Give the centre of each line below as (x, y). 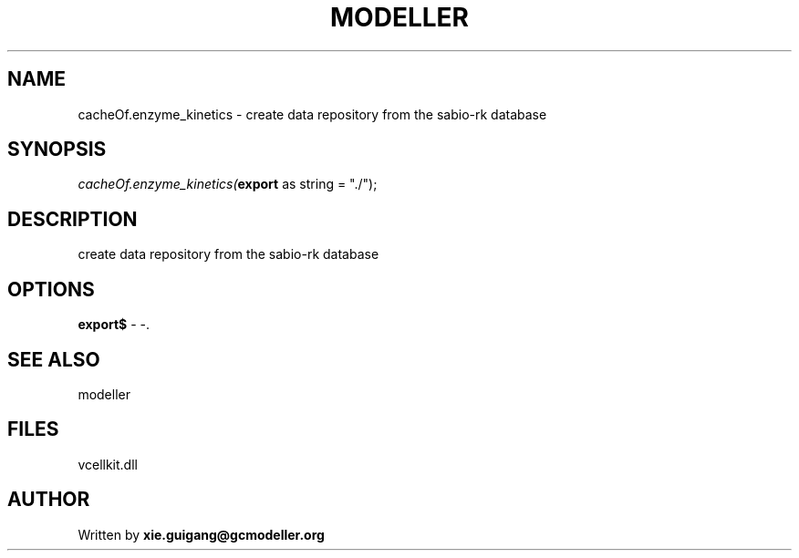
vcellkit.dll (108, 464)
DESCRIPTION (73, 219)
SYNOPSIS (57, 150)
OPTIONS (51, 289)
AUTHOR (49, 500)
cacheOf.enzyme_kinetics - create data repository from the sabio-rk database (312, 114)
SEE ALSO (54, 359)
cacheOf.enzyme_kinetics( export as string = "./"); (228, 184)
